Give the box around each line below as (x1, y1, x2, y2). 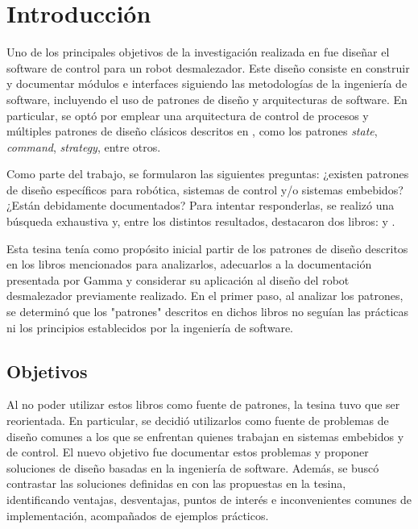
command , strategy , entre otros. (6, 138, 161, 155)
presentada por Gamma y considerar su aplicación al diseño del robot (6, 271, 350, 288)
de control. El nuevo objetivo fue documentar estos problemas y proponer (6, 444, 369, 460)
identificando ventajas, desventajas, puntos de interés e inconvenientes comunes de (6, 490, 412, 507)
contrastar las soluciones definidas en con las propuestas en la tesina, (6, 475, 346, 492)
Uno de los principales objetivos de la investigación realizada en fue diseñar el (6, 44, 390, 60)
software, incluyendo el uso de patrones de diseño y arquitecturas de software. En (6, 90, 408, 107)
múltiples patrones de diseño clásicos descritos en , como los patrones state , (6, 123, 378, 140)
